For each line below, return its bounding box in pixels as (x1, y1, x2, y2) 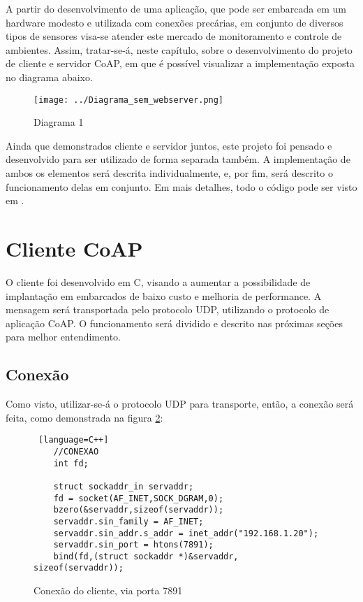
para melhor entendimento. (6, 329, 121, 344)
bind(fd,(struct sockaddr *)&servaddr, (53, 551, 239, 561)
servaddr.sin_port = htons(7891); (53, 540, 214, 550)
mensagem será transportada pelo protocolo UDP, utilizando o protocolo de (6, 302, 329, 317)
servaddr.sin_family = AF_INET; (53, 516, 204, 526)
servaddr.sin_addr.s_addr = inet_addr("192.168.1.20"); (53, 528, 319, 538)
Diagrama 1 (34, 115, 84, 129)
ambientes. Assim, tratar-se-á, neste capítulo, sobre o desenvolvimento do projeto (6, 42, 353, 57)
